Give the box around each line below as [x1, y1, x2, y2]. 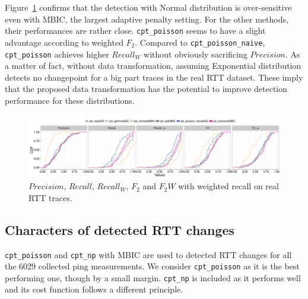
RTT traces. [28, 191, 72, 203]
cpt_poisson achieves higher [5, 47, 109, 60]
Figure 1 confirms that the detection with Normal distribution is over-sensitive [5, 1, 292, 13]
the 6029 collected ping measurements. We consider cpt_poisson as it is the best [5, 260, 300, 272]
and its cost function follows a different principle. [5, 283, 183, 295]
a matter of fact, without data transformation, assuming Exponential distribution [5, 59, 301, 72]
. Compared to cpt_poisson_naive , [135, 36, 265, 48]
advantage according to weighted [5, 36, 123, 48]
